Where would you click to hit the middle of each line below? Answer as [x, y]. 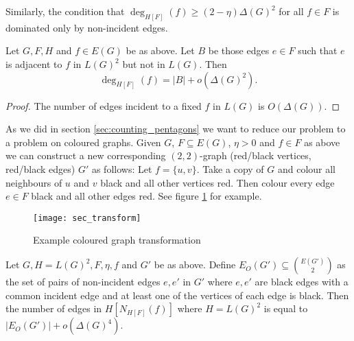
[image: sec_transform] [87, 218]
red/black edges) [40, 169]
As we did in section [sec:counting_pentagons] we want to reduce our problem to [176, 129]
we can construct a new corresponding [86, 155]
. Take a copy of [230, 169]
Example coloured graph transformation [117, 240]
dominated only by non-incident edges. [87, 27]
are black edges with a [302, 282]
